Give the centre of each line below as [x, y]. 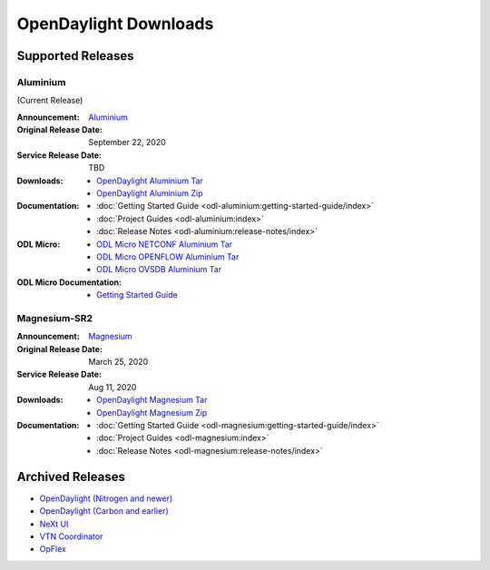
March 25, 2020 [118, 362]
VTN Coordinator [71, 536]
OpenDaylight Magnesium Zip [152, 412]
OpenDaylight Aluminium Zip [150, 193]
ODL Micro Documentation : [69, 282]
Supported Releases [76, 56]
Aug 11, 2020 [113, 387]
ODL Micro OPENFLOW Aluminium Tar [168, 257]
